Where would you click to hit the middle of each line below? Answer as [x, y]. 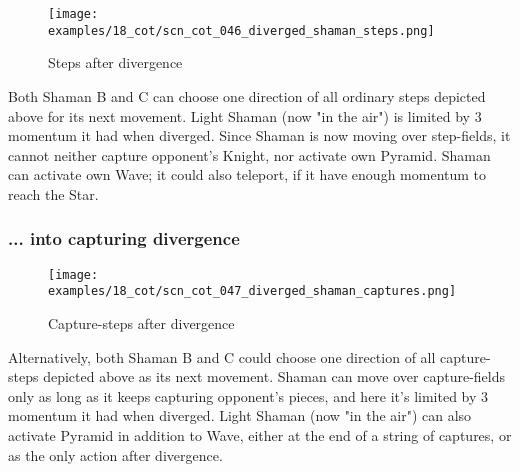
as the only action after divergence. [115, 454]
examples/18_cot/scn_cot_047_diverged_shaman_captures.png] [252, 291]
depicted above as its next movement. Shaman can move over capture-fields [274, 376]
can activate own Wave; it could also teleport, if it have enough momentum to [247, 174]
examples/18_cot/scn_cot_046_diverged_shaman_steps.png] [241, 30]
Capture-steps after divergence [141, 323]
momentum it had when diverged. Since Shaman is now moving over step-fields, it [259, 135]
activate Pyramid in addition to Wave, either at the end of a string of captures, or [260, 434]
